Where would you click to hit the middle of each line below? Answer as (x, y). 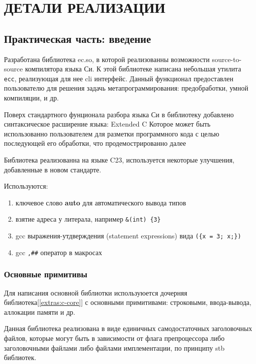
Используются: (26, 186)
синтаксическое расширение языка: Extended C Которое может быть (107, 124)
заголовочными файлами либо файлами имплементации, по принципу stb (114, 347)
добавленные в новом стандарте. (53, 169)
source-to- (227, 59)
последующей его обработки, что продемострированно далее (95, 143)
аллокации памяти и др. (40, 312)
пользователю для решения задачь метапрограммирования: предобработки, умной (126, 88)
